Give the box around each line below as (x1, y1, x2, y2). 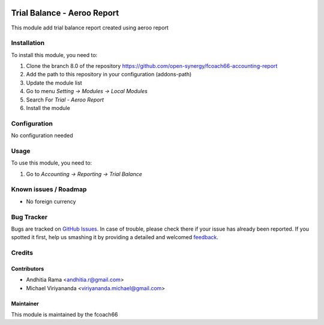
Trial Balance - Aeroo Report (11, 8, 119, 18)
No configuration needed (11, 132, 73, 139)
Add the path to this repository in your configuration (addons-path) (26, 71, 192, 78)
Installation (11, 39, 45, 47)
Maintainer (11, 300, 39, 307)
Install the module (26, 105, 70, 111)
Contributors (11, 265, 44, 272)
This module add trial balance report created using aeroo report (11, 24, 169, 31)
